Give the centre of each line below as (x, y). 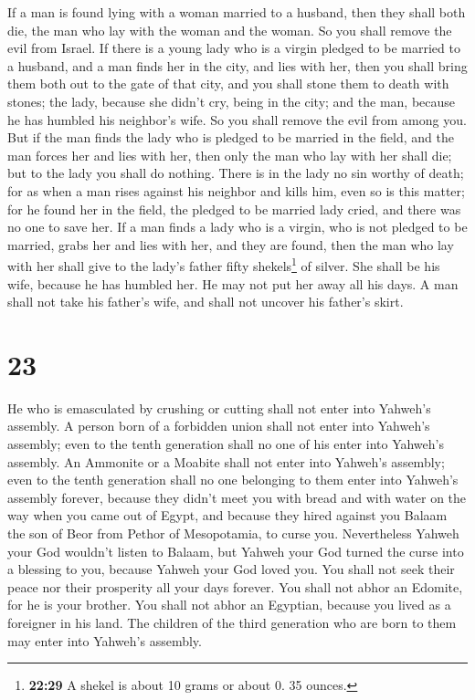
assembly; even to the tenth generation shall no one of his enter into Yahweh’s (226, 444)
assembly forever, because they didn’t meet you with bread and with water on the (237, 497)
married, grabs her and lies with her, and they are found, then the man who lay (231, 244)
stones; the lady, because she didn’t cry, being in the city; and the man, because (232, 101)
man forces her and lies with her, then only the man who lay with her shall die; (230, 155)
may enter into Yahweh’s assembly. (105, 640)
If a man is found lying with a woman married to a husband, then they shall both (237, 12)
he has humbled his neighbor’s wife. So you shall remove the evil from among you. (237, 119)
